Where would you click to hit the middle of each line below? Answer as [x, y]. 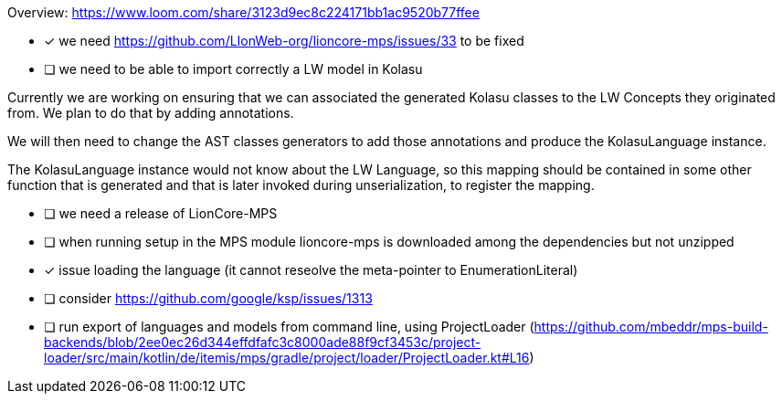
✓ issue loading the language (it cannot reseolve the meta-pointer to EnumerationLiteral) [311, 270]
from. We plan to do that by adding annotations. [151, 113]
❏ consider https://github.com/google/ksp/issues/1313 [208, 298]
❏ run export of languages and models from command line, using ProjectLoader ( [289, 327]
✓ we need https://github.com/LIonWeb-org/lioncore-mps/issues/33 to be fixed [284, 41]
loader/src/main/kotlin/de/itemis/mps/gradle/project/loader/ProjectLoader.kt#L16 [287, 358]
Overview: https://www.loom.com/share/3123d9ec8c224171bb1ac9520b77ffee [243, 12]
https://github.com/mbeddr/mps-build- [651, 327]
